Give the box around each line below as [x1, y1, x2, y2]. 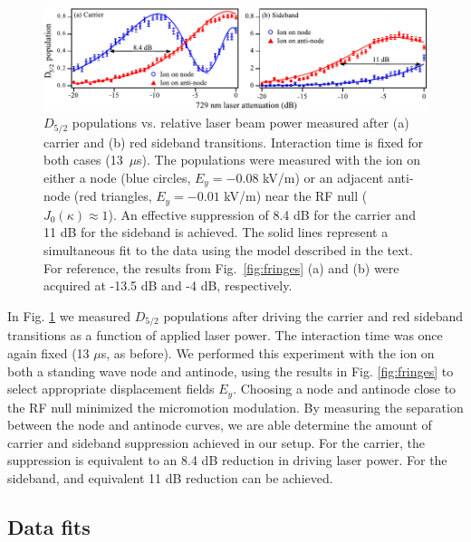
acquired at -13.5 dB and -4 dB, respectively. [43, 276, 293, 295]
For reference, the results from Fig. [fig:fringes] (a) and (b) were [43, 258, 399, 277]
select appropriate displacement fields [7, 379, 215, 398]
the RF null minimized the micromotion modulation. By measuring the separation [7, 397, 464, 416]
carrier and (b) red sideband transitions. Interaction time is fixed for [43, 132, 424, 151]
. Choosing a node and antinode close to [233, 379, 457, 398]
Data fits [7, 512, 91, 540]
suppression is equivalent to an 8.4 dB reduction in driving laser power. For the [7, 451, 447, 470]
